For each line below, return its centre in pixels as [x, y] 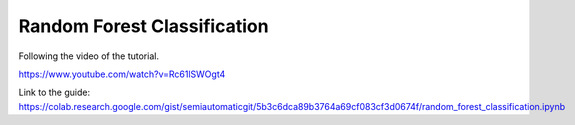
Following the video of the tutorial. [89, 56]
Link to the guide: [54, 92]
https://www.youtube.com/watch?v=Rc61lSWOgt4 [122, 74]
